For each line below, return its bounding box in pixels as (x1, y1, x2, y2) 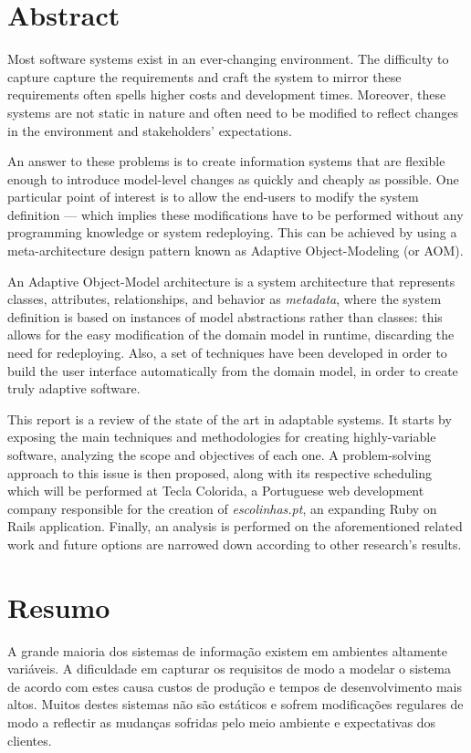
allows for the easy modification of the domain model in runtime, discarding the (7, 325, 455, 344)
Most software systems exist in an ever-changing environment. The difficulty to (7, 49, 449, 68)
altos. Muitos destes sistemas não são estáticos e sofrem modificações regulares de (7, 695, 464, 714)
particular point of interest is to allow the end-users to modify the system (7, 187, 419, 206)
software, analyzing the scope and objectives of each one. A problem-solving (7, 445, 432, 464)
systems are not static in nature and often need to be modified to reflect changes (7, 102, 458, 121)
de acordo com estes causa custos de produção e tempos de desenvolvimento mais (7, 676, 462, 695)
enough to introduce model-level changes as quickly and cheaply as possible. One (7, 169, 459, 188)
